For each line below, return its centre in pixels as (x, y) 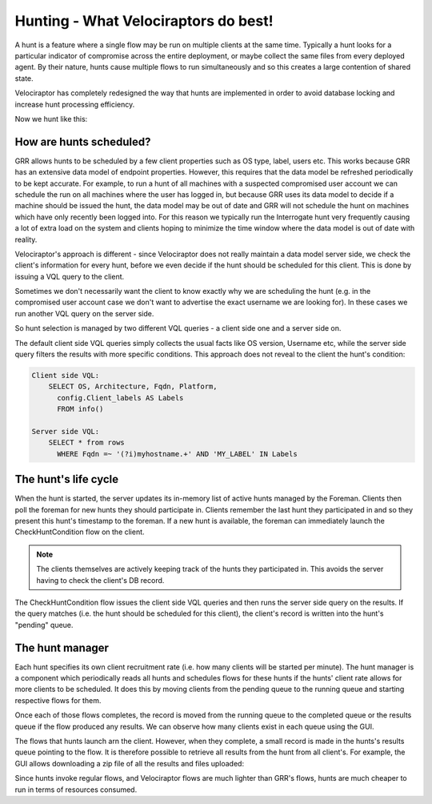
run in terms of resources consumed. (76, 790)
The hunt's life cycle (67, 479)
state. (24, 78)
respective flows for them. (58, 700)
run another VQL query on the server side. (84, 313)
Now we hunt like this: (51, 119)
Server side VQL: (66, 431)
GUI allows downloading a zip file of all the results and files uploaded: (129, 763)
